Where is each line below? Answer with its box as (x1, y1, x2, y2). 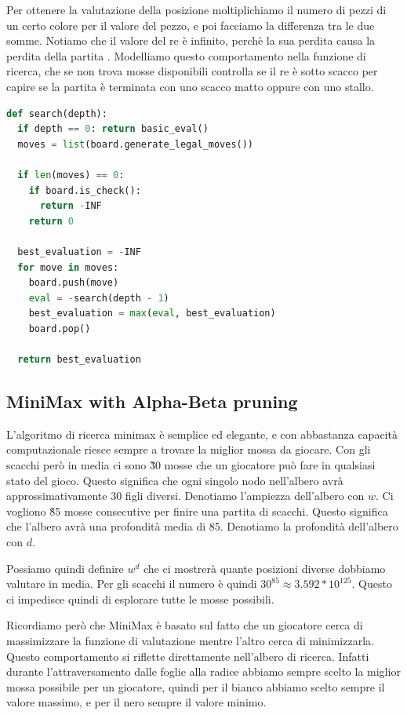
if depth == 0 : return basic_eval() (17, 123, 209, 135)
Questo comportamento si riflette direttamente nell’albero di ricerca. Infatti (6, 648, 369, 664)
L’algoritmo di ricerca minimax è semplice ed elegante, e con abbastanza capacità (6, 425, 398, 442)
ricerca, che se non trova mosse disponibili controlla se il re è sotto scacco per (6, 63, 378, 79)
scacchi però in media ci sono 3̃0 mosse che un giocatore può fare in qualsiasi (6, 457, 376, 473)
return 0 (28, 215, 74, 227)
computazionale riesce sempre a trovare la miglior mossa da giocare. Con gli (6, 441, 371, 458)
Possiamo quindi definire (6, 560, 124, 576)
